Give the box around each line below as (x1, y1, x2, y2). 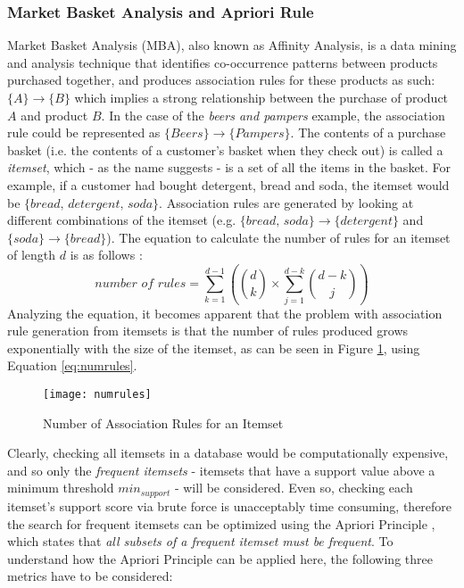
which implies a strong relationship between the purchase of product (74, 88, 449, 106)
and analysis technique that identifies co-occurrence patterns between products (7, 53, 438, 71)
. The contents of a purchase (290, 123, 446, 142)
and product (21, 105, 88, 124)
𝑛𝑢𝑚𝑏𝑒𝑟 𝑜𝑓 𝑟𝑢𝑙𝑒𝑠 (95, 277, 186, 291)
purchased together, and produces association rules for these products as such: (7, 70, 435, 89)
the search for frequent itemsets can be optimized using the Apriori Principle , (7, 514, 435, 533)
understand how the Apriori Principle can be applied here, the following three (7, 549, 433, 567)
